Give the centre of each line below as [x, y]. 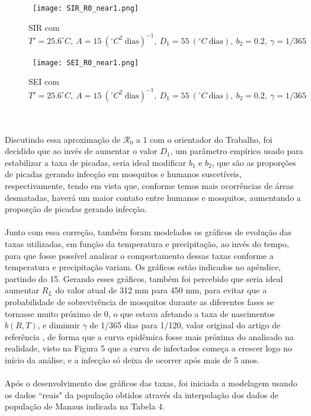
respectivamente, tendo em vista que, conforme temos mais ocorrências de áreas [149, 186]
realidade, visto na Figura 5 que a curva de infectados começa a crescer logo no [148, 348]
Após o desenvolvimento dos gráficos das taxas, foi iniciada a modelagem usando [151, 383]
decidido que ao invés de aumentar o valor [81, 151]
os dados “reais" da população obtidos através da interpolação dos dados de [142, 394]
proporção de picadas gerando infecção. [76, 209]
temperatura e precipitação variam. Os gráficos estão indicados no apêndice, [143, 267]
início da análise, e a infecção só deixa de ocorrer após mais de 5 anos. [132, 359]
